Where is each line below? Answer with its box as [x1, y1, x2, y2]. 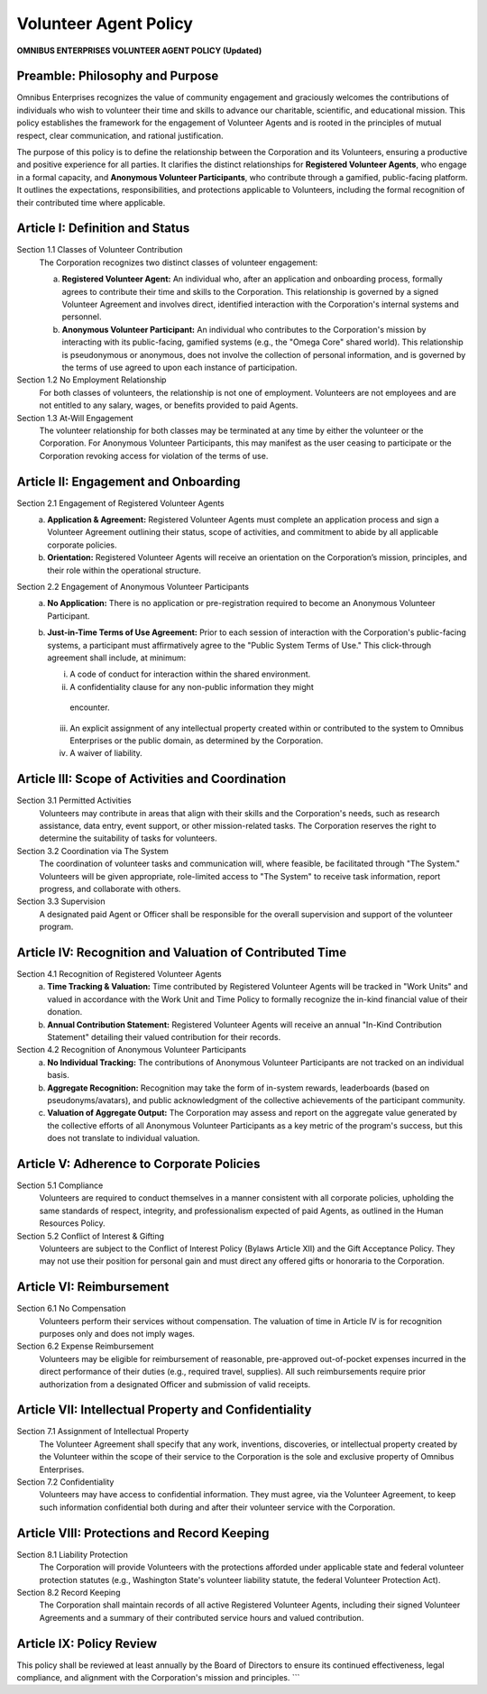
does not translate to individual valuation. [47, 1133, 200, 1144]
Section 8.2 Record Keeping [16, 1587, 121, 1597]
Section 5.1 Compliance [16, 1180, 104, 1191]
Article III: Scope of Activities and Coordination [16, 771, 287, 787]
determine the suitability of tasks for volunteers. [39, 833, 217, 843]
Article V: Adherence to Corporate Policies [16, 1155, 261, 1172]
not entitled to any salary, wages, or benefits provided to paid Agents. [39, 400, 299, 410]
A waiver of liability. [69, 748, 143, 759]
